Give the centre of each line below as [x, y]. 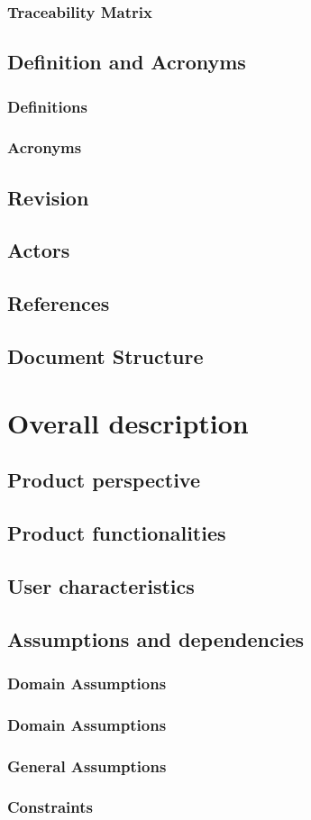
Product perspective [104, 480]
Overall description [128, 422]
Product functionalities [117, 532]
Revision [48, 197]
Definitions [47, 106]
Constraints [50, 807]
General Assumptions [87, 765]
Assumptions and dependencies [156, 638]
